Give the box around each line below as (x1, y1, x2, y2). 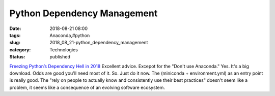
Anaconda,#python (49, 32, 90, 38)
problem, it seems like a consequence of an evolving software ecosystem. (9, 84, 166, 90)
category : (9, 46, 31, 53)
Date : (9, 25, 21, 31)
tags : (9, 32, 21, 38)
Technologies (49, 46, 78, 53)
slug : (9, 40, 20, 46)
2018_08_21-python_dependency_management (49, 40, 148, 46)
